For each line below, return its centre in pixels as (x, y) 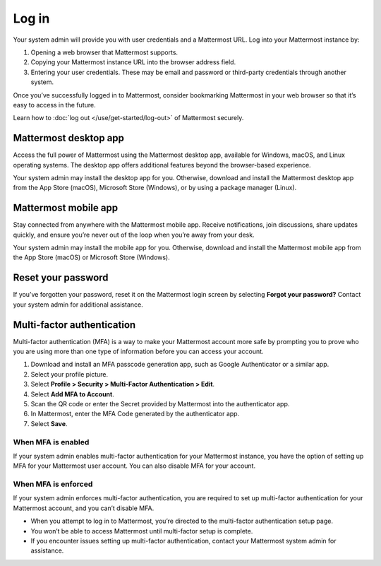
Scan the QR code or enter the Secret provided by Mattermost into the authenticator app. (160, 403)
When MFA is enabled (51, 442)
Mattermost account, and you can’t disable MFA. (84, 508)
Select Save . (49, 423)
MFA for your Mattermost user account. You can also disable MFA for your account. (134, 466)
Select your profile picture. (69, 374)
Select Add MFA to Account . (72, 394)
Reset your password (61, 278)
